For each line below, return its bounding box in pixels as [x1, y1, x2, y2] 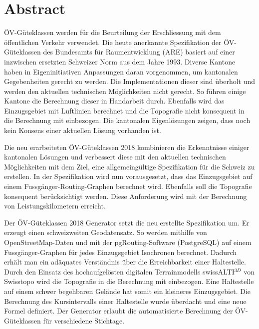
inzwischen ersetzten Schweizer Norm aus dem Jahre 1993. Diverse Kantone [4, 56, 236, 66]
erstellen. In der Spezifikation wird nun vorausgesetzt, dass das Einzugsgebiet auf [4, 171, 253, 181]
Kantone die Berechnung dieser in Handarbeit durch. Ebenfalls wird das [4, 95, 225, 106]
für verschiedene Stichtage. [43, 315, 125, 325]
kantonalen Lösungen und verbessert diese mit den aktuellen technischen [4, 151, 226, 162]
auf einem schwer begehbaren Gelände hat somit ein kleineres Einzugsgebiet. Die [4, 285, 251, 296]
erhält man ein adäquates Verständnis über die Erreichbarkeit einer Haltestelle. [4, 256, 246, 267]
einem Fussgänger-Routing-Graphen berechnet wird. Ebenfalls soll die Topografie [4, 181, 252, 191]
